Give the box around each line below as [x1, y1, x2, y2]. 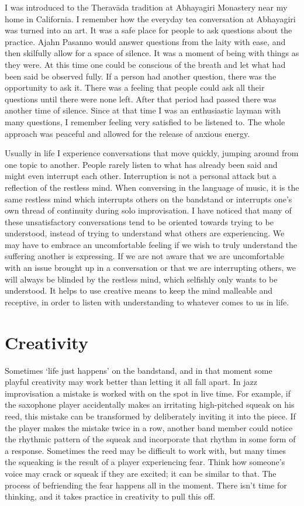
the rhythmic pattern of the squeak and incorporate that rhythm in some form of [5, 433, 296, 445]
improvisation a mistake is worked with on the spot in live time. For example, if [5, 387, 291, 399]
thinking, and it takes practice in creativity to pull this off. [5, 490, 215, 502]
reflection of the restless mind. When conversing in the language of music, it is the [5, 181, 299, 193]
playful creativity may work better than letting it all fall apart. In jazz [5, 376, 257, 388]
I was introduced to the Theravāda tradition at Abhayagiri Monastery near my [5, 1, 288, 13]
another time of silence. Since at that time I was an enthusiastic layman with [5, 104, 281, 116]
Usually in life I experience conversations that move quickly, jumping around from [5, 147, 299, 159]
